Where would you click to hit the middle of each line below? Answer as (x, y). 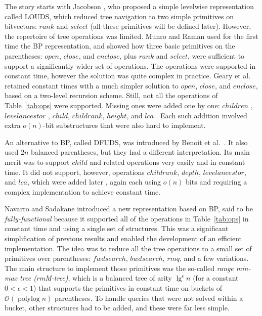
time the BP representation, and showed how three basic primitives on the (120, 46)
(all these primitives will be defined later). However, (171, 26)
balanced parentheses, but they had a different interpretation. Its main (140, 152)
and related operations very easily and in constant (167, 162)
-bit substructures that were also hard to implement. (124, 125)
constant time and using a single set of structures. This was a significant (117, 228)
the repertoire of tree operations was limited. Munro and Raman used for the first (132, 36)
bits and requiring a (216, 182)
